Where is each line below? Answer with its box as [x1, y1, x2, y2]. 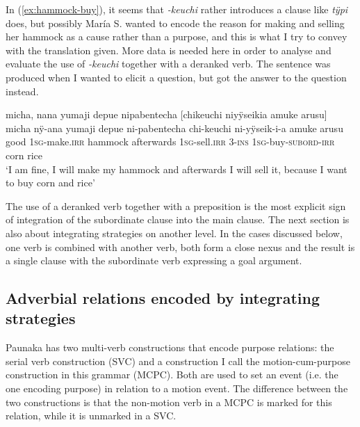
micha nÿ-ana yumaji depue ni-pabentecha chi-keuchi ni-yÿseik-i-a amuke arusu [6, 120, 343, 135]
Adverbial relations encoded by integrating [6, 287, 320, 309]
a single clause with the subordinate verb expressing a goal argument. [6, 253, 302, 268]
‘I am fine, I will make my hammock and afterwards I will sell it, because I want [6, 161, 347, 176]
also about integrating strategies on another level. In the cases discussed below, [6, 225, 343, 240]
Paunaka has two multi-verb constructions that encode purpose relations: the [6, 340, 334, 355]
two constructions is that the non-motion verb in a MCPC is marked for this [6, 394, 332, 409]
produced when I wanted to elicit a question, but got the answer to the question [6, 70, 347, 84]
